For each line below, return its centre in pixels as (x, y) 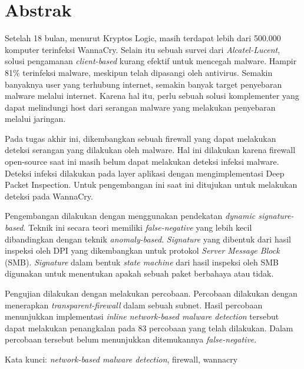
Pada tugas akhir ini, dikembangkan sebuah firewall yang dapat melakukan (141, 138)
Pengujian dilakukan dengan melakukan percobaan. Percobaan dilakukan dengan (151, 293)
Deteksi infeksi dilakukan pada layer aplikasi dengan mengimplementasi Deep (145, 173)
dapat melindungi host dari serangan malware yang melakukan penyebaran (140, 107)
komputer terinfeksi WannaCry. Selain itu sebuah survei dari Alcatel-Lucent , (143, 49)
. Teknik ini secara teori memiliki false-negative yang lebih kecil (138, 227)
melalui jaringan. (35, 119)
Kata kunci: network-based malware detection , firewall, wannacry (121, 359)
